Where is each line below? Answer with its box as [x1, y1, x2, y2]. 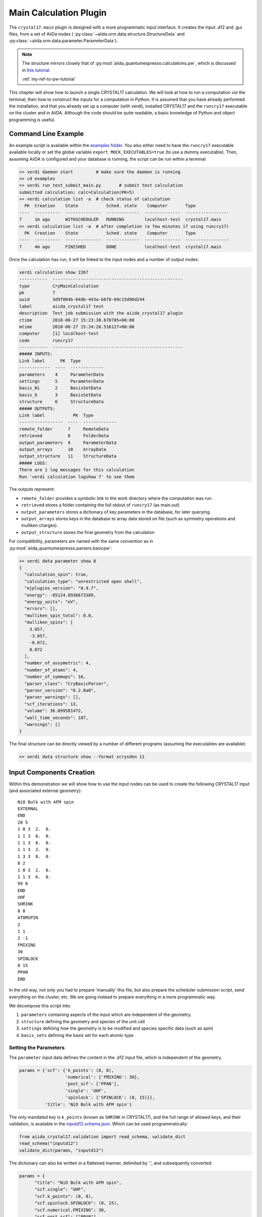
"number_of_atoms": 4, [24, 667, 79, 673]
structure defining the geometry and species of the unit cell [21, 1018, 145, 1024]
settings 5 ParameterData [19, 379, 104, 384]
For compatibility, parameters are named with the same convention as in [9, 538, 153, 544]
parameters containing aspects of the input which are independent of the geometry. [21, 1012, 192, 1017]
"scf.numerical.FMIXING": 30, [34, 1207, 107, 1213]
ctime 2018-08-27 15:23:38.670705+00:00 [19, 317, 134, 323]
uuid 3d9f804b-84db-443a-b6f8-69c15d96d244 [19, 297, 145, 302]
